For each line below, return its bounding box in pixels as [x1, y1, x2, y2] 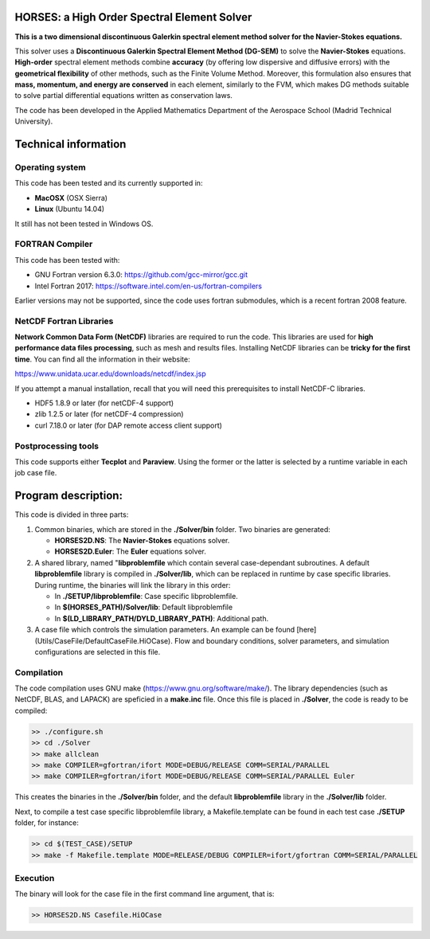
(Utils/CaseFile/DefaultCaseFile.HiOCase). [34, 636, 173, 645]
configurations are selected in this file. [34, 647, 161, 656]
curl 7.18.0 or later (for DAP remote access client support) [34, 421, 223, 430]
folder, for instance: [14, 818, 80, 827]
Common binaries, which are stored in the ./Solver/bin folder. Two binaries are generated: [34, 524, 330, 534]
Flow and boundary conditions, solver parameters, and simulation [174, 636, 389, 645]
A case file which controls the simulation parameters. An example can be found [34, 625, 295, 635]
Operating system [14, 162, 87, 173]
